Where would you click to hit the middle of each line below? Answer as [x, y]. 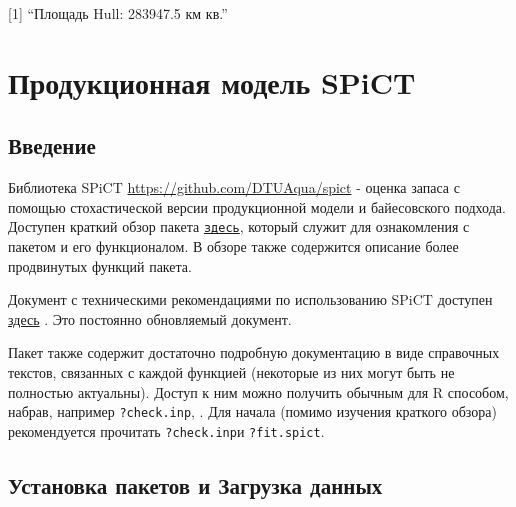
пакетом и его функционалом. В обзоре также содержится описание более [233, 246]
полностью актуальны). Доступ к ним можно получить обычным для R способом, [258, 391]
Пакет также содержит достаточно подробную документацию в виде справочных [254, 352]
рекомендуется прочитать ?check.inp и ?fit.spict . [166, 430]
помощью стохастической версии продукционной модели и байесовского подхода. [257, 206]
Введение [52, 145]
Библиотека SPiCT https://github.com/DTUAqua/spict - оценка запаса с [234, 187]
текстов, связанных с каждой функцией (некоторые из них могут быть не [231, 371]
